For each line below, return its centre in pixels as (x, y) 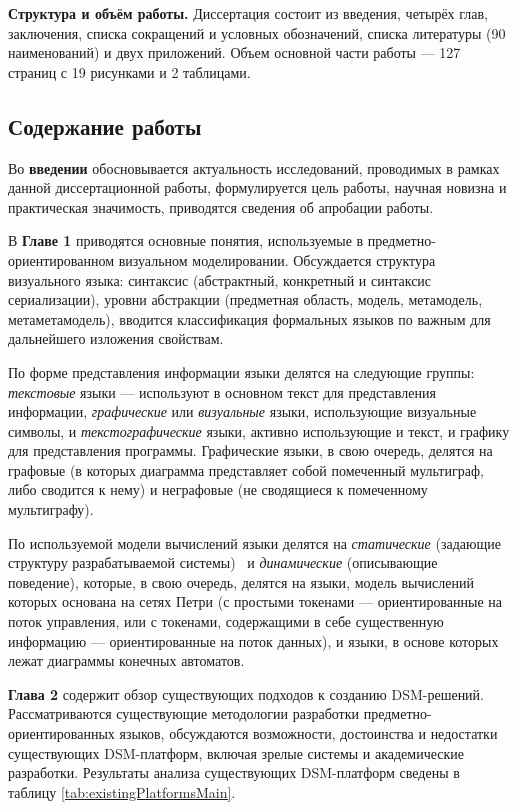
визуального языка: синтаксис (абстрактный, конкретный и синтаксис (220, 279)
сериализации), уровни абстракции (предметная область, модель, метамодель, (245, 299)
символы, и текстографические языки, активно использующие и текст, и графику (259, 430)
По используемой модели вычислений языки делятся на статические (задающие (254, 542)
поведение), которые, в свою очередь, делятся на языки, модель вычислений (241, 581)
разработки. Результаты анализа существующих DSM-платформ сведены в (234, 772)
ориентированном (61, 259)
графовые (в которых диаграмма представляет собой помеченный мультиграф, (246, 469)
